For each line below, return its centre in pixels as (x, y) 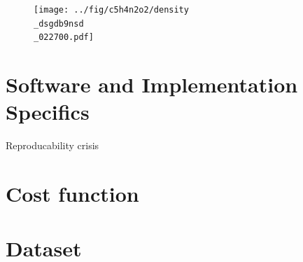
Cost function (72, 194)
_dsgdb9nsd (59, 23)
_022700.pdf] (64, 37)
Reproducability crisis (52, 145)
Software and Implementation (152, 84)
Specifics (48, 112)
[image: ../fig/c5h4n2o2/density (111, 10)
